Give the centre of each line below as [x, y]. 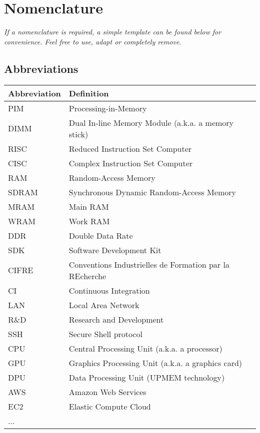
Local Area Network [104, 305]
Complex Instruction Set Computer [131, 163]
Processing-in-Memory [108, 108]
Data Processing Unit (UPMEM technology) [147, 377]
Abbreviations [41, 68]
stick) [78, 134]
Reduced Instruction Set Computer [130, 148]
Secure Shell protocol [106, 334]
